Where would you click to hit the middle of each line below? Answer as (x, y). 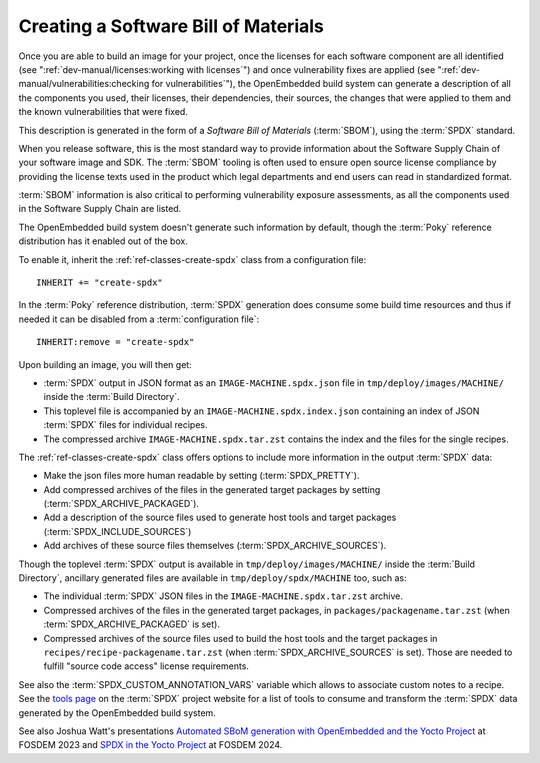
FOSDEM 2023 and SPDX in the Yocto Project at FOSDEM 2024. (150, 745)
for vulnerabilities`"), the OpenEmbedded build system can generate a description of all (331, 84)
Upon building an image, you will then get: (105, 364)
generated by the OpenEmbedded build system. (117, 712)
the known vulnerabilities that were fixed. (103, 112)
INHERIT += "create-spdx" (100, 283)
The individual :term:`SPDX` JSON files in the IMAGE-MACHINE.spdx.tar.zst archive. (223, 596)
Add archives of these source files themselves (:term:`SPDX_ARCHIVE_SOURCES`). (215, 546)
